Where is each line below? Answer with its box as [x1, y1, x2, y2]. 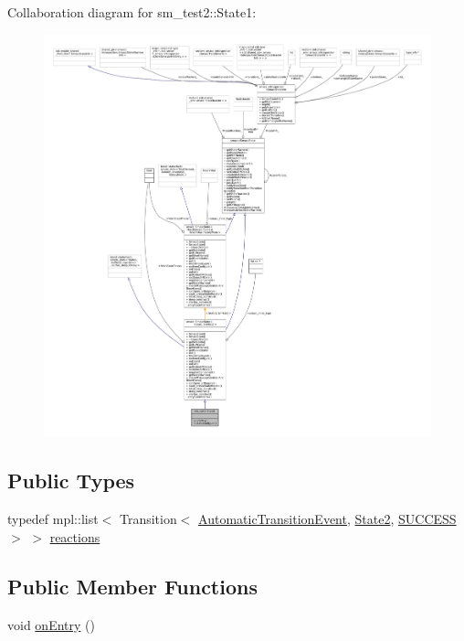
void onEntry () [7, 614, 95, 634]
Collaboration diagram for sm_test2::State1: [7, 3, 257, 21]
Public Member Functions [7, 572, 258, 600]
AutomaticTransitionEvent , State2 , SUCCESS [198, 509, 457, 529]
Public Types [7, 466, 135, 495]
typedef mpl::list [7, 509, 99, 529]
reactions [49, 527, 100, 546]
